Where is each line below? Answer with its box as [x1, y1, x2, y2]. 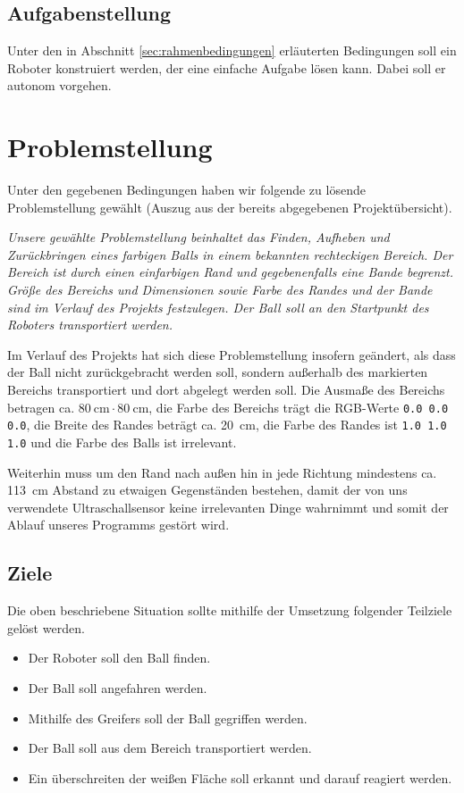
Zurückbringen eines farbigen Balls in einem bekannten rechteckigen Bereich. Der [7, 245, 453, 263]
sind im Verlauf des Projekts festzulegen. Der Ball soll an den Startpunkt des [7, 297, 429, 316]
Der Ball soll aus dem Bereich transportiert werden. [28, 739, 312, 757]
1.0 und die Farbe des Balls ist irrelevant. [7, 432, 237, 451]
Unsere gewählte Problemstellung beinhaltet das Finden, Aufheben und [7, 228, 390, 246]
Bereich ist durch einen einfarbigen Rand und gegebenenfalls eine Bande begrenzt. [7, 263, 454, 281]
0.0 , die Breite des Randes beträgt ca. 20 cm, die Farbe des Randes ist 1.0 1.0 [7, 415, 447, 434]
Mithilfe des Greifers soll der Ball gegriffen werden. [28, 708, 308, 727]
